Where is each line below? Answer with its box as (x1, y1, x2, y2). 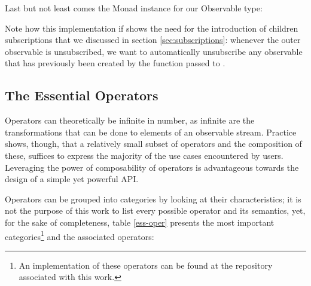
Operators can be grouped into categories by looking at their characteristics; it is (5, 192, 301, 205)
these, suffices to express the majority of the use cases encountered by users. (5, 149, 283, 161)
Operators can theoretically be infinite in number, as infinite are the (5, 114, 255, 127)
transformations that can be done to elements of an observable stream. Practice (5, 125, 297, 138)
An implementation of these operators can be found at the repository (19, 259, 273, 271)
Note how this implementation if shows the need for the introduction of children (5, 21, 298, 34)
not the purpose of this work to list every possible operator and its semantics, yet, (5, 204, 306, 217)
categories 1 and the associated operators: (5, 228, 154, 242)
